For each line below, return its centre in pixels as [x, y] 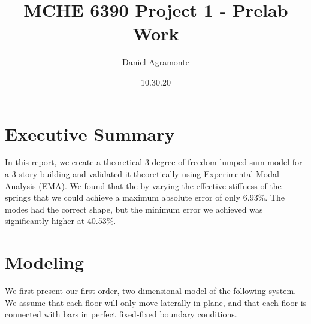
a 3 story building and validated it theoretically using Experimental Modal [142, 174]
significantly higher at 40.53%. [61, 221]
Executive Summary [90, 133]
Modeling [45, 262]
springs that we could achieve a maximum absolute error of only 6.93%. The [145, 197]
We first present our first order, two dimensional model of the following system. [151, 291]
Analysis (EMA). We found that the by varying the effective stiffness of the [143, 185]
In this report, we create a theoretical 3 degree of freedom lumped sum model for [154, 162]
